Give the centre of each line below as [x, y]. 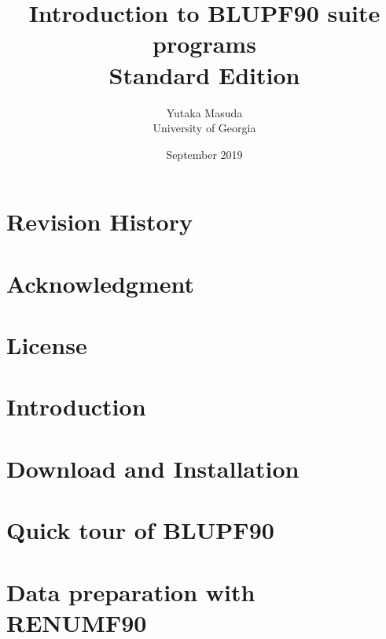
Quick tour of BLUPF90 [140, 530]
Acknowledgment [100, 283]
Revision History [99, 222]
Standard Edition [204, 74]
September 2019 [204, 154]
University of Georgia [204, 128]
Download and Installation [153, 468]
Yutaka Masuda [204, 112]
